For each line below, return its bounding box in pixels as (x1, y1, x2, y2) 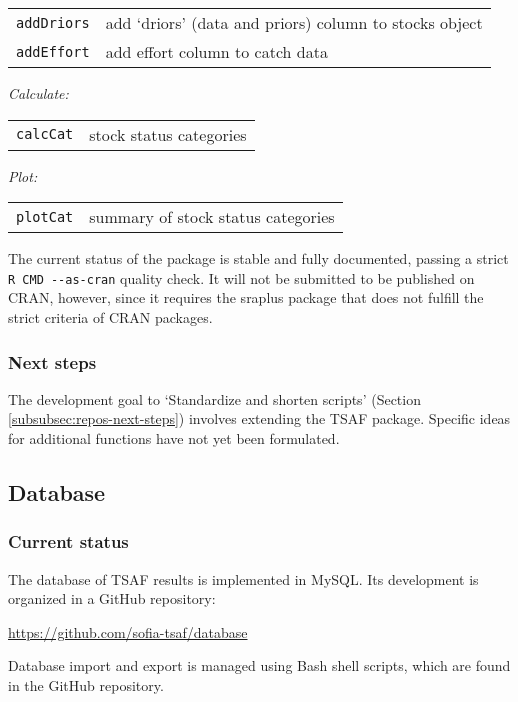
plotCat (16, 208, 74, 225)
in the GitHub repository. (8, 675, 164, 695)
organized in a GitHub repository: (8, 588, 216, 609)
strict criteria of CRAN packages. (8, 307, 213, 328)
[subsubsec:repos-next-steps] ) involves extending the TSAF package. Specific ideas (8, 408, 511, 429)
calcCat (16, 126, 74, 143)
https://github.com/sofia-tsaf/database (8, 621, 248, 642)
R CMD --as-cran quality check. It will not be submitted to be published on (8, 267, 475, 288)
